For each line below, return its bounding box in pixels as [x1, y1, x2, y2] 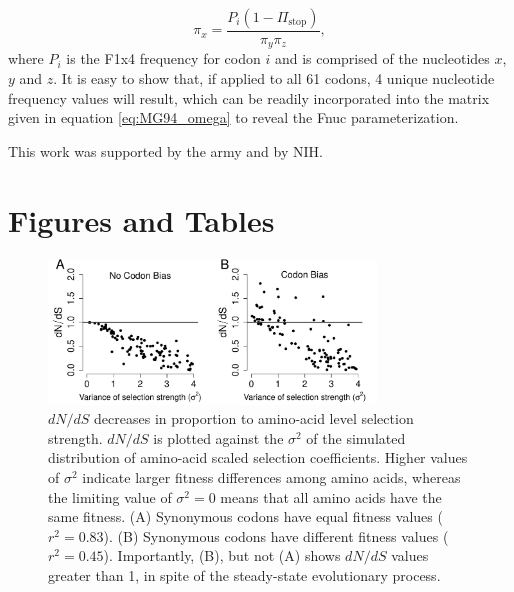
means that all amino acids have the [220, 486, 442, 507]
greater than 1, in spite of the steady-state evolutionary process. [48, 565, 441, 586]
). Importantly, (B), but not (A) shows [103, 545, 341, 566]
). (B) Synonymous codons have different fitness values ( [103, 525, 449, 546]
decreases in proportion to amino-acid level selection [94, 408, 414, 429]
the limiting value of [48, 486, 172, 507]
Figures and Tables [8, 199, 275, 240]
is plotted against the [153, 427, 284, 448]
